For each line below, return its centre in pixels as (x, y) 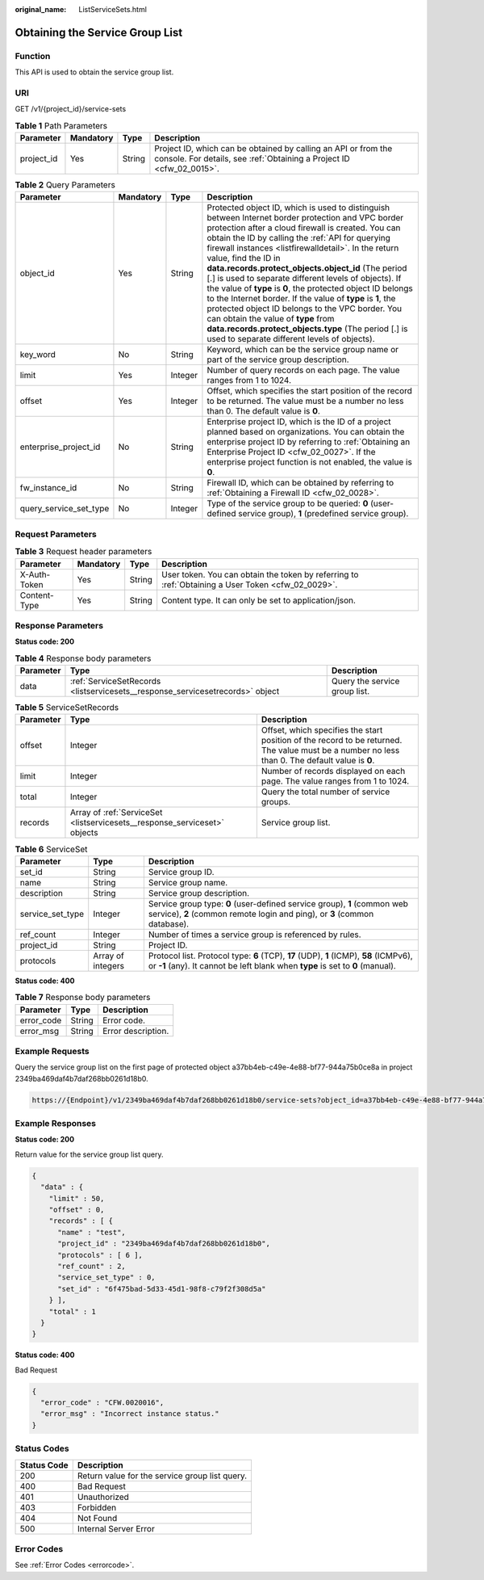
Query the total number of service (325, 792)
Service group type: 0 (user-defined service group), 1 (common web (278, 903)
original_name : (41, 9)
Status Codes (42, 1448)
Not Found (97, 1518)
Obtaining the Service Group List (99, 32)
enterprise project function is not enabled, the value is (310, 462)
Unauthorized (103, 1497)
